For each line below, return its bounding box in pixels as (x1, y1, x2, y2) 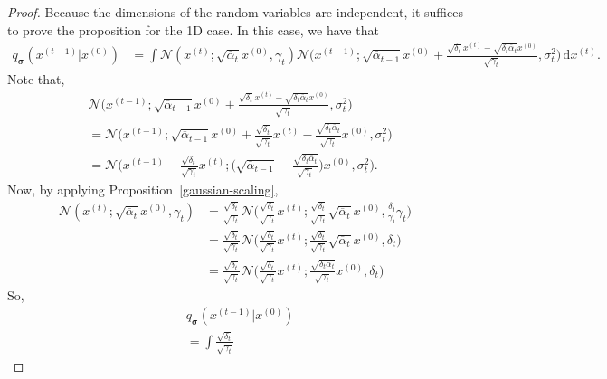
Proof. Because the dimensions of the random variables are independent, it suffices (7, 3, 463, 21)
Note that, (7, 70, 65, 89)
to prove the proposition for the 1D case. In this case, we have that (7, 20, 379, 39)
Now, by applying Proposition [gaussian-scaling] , (7, 179, 279, 198)
